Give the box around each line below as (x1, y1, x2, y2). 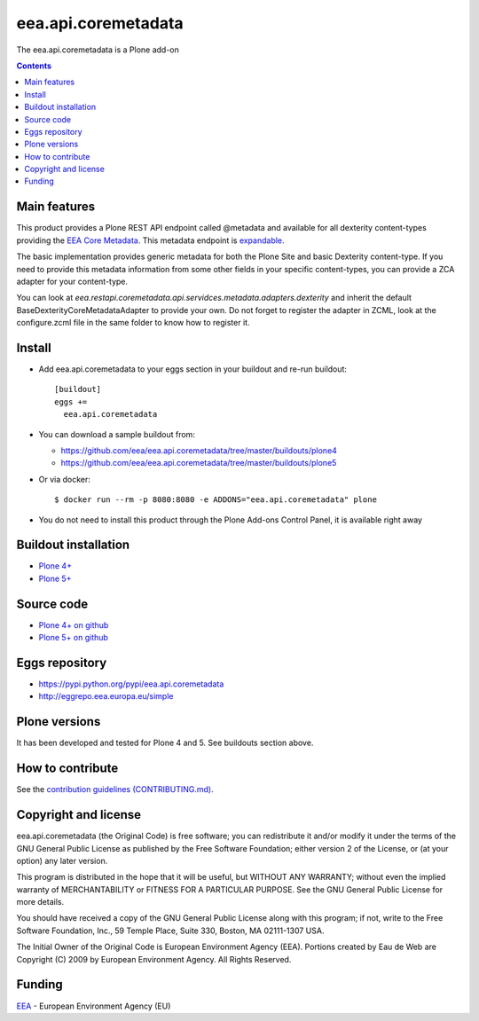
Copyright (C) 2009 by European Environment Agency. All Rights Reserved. (16, 954, 292, 964)
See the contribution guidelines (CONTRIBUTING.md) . (16, 784, 214, 795)
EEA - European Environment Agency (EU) (16, 1001, 171, 1011)
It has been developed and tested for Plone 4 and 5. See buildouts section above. (16, 737, 314, 749)
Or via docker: (38, 474, 90, 484)
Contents (16, 60, 52, 71)
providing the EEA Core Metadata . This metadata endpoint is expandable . (16, 235, 285, 246)
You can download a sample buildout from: (38, 428, 195, 439)
